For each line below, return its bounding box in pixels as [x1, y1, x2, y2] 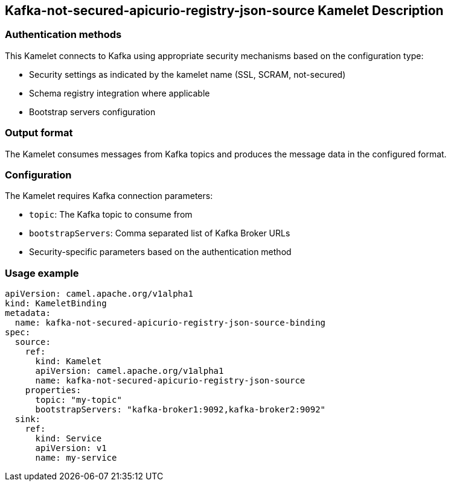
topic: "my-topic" [35, 395, 122, 405]
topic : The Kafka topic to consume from [29, 209, 193, 220]
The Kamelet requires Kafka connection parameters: [5, 191, 213, 201]
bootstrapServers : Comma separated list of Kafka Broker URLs [29, 228, 290, 239]
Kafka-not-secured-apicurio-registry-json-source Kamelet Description [5, 3, 444, 18]
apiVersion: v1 [35, 443, 107, 453]
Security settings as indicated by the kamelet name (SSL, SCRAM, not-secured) [29, 69, 346, 80]
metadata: [5, 308, 51, 318]
